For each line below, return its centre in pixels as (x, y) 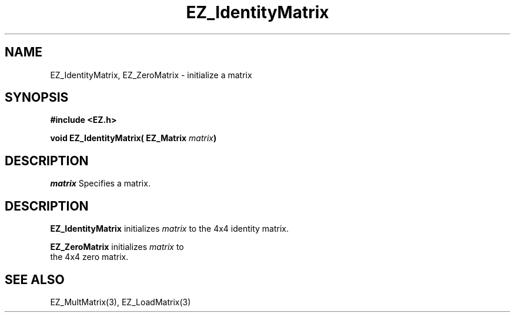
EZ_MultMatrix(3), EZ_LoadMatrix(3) (121, 302)
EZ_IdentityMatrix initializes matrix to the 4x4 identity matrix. (170, 229)
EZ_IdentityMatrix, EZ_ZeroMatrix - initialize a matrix (151, 75)
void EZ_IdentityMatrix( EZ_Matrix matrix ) (133, 138)
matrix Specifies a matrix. (100, 183)
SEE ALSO (35, 279)
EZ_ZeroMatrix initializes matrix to (117, 247)
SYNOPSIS (37, 98)
